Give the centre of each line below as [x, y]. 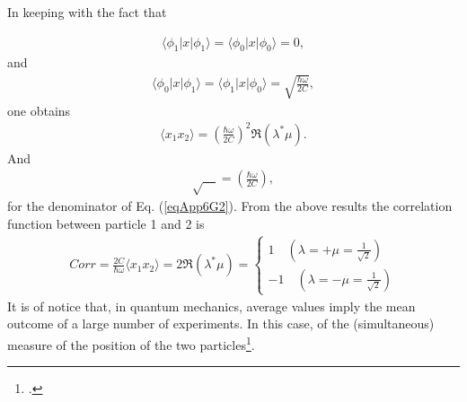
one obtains [39, 110]
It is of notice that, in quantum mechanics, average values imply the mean [211, 306]
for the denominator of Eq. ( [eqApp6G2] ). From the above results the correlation [230, 206]
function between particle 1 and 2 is [106, 223]
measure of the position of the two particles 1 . [131, 343]
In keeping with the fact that [87, 12]
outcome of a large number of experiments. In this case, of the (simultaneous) [221, 323]
